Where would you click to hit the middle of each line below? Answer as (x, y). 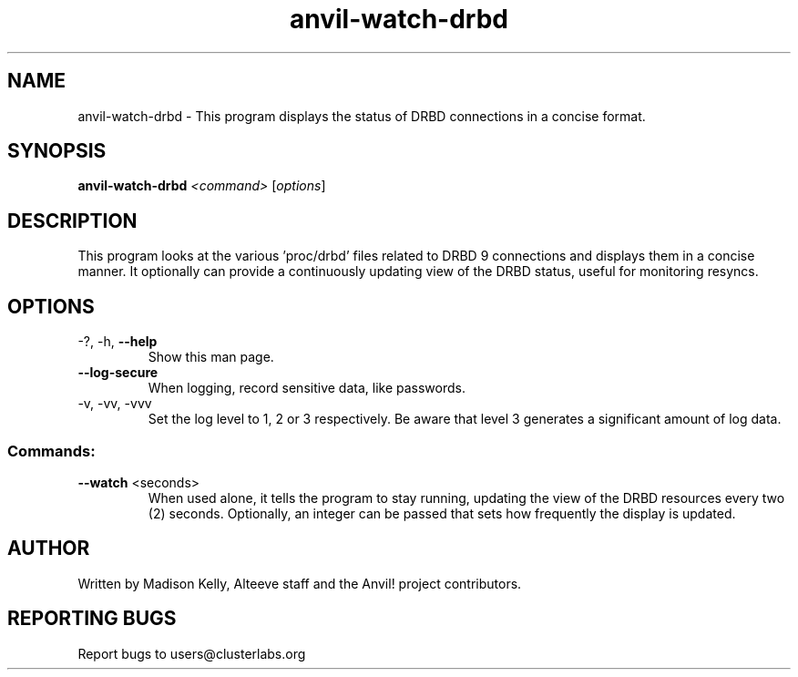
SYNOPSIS (57, 151)
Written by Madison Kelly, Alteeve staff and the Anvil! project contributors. (300, 583)
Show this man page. (211, 357)
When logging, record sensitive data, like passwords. (307, 388)
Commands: (51, 451)
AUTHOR (49, 549)
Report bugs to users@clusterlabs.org (192, 653)
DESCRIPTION (72, 221)
